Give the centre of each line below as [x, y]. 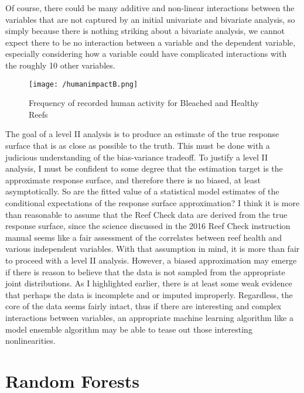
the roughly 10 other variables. [60, 65]
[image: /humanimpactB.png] [83, 84]
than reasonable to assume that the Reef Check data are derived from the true [146, 214]
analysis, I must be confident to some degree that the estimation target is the [144, 168]
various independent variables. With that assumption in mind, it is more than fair [153, 249]
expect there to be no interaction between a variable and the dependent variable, [151, 42]
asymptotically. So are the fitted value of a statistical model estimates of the [142, 191]
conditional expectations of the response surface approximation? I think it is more [153, 202]
